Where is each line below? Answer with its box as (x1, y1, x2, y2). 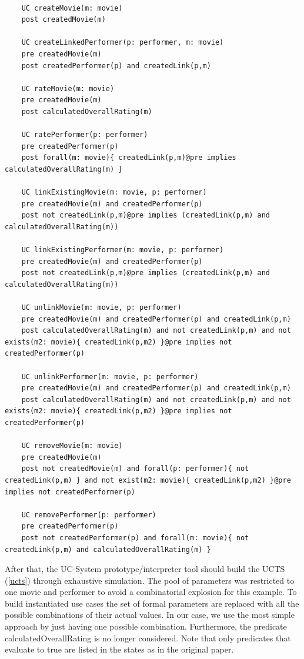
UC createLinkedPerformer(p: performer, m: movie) (21, 38, 224, 47)
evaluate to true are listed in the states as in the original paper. (5, 643, 234, 655)
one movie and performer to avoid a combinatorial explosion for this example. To (5, 586, 297, 598)
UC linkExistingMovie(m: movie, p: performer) (21, 188, 207, 197)
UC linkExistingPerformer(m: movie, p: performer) (21, 246, 224, 255)
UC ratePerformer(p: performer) (21, 131, 148, 139)
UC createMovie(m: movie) (21, 4, 123, 12)
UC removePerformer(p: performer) (21, 510, 156, 519)
